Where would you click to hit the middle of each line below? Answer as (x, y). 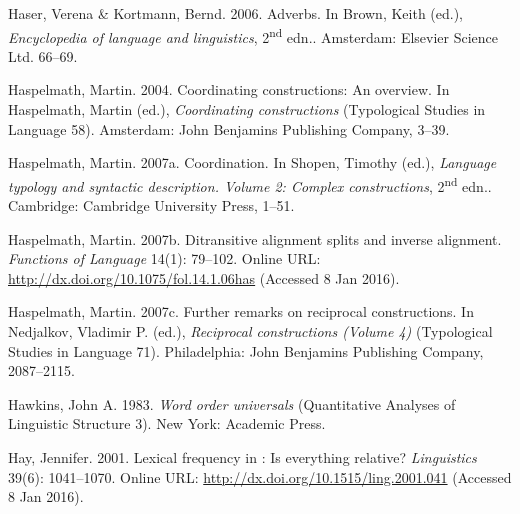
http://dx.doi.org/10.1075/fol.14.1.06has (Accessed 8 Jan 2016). (204, 277)
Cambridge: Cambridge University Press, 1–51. (151, 205)
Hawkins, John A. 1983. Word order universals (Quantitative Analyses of (232, 403)
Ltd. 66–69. (43, 55)
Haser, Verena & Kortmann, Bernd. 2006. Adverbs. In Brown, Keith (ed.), (236, 13)
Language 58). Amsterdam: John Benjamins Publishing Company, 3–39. (229, 128)
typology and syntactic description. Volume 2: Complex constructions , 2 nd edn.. (250, 184)
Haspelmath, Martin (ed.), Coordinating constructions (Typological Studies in (247, 109)
